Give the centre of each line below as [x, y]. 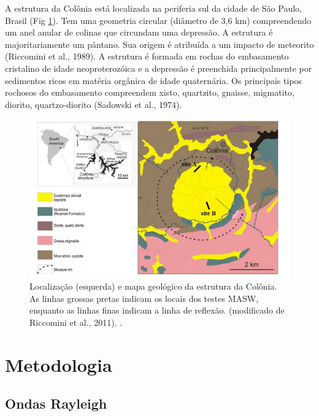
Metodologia [59, 364]
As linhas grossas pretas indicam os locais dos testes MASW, [144, 298]
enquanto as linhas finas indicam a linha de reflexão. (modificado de [157, 310]
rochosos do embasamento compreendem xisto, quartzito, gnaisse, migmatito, [150, 92]
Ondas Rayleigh [56, 403]
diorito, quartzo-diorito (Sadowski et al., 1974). [94, 104]
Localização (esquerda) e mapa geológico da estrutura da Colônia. [153, 286]
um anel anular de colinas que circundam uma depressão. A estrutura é [139, 32]
